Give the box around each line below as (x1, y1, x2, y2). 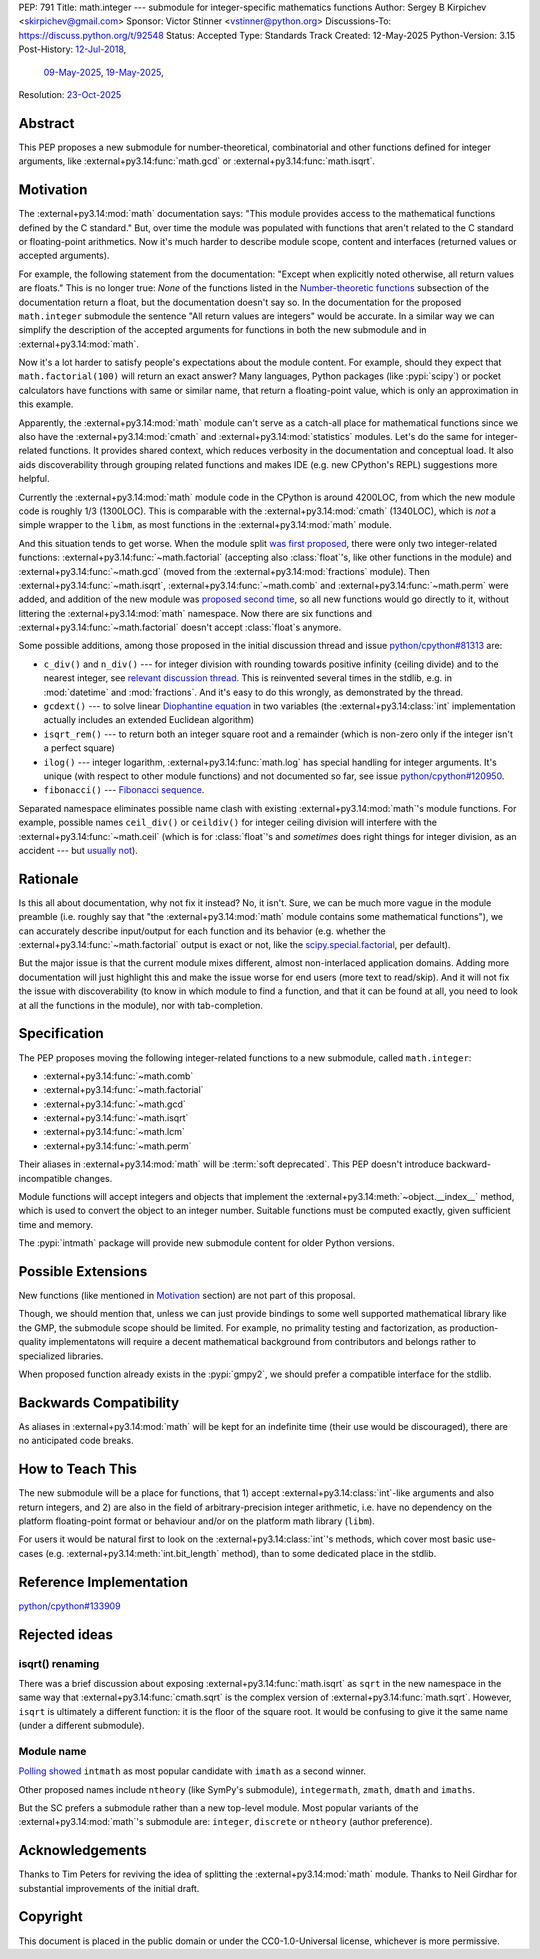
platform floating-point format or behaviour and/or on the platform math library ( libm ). (18, 1515, 375, 1527)
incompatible (18, 1172, 72, 1184)
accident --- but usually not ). (18, 844, 139, 856)
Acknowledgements (18, 1842, 147, 1859)
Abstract (18, 115, 75, 132)
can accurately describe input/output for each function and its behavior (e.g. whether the (18, 925, 386, 937)
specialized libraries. (18, 1350, 104, 1362)
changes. (73, 1172, 113, 1184)
